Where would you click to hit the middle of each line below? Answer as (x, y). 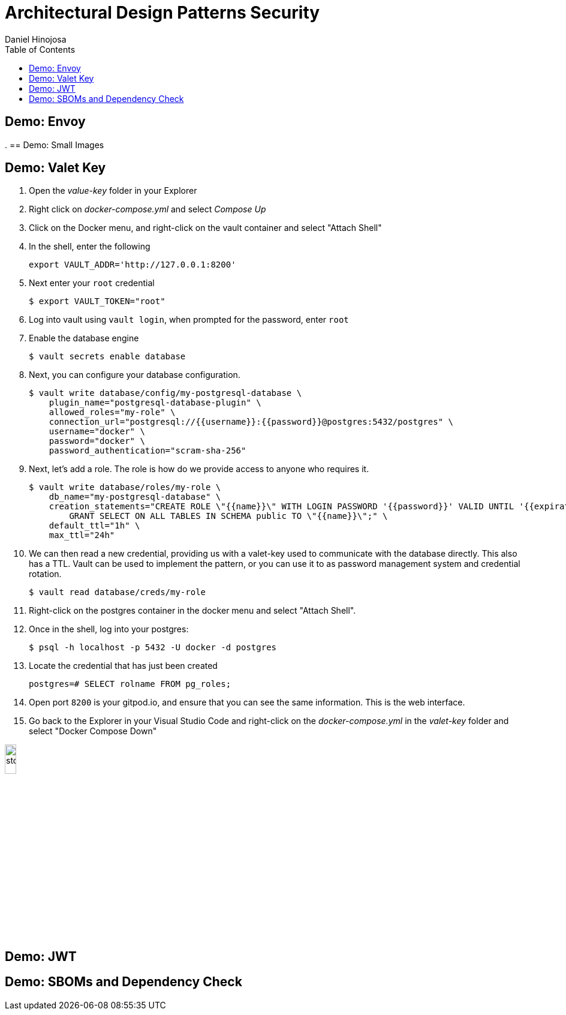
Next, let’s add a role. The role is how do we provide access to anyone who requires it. (199, 469)
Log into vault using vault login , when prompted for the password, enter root (189, 320)
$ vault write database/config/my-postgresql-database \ (165, 393)
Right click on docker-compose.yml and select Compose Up (147, 209)
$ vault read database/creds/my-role (118, 592)
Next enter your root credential (92, 283)
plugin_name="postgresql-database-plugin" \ (155, 403)
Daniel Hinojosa (36, 39)
